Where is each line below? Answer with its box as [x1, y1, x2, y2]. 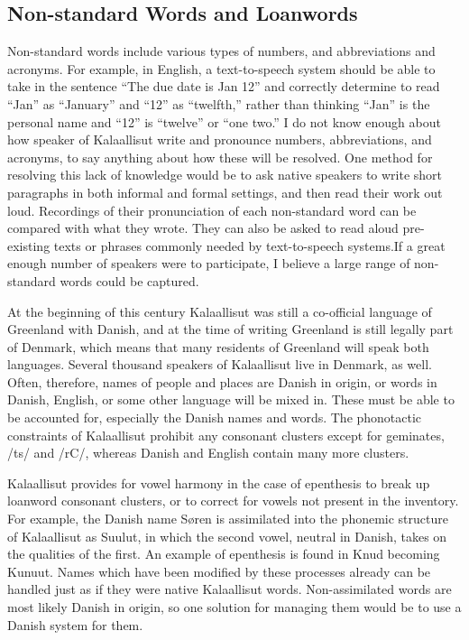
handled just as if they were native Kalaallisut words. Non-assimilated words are [7, 580, 452, 598]
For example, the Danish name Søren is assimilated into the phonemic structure [7, 509, 448, 528]
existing [7, 236, 51, 255]
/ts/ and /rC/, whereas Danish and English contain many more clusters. [7, 443, 409, 462]
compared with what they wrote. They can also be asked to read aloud [7, 218, 399, 237]
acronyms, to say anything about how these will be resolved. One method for [7, 147, 433, 166]
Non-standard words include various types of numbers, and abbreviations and [7, 42, 436, 60]
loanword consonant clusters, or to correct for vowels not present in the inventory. [7, 491, 459, 510]
